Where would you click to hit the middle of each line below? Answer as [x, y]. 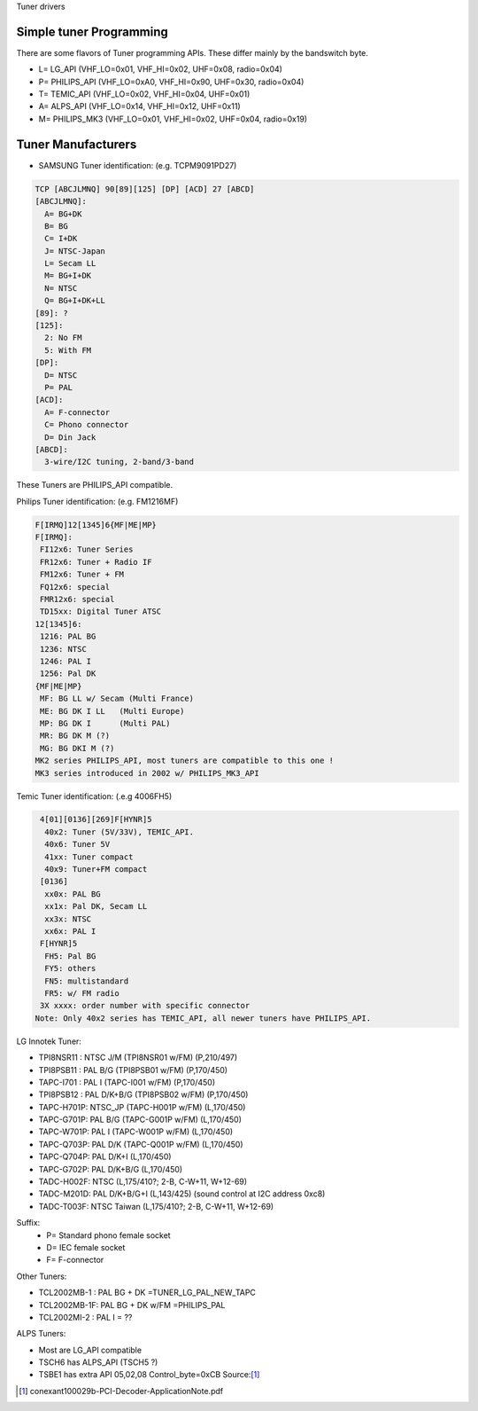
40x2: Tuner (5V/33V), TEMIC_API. [119, 832]
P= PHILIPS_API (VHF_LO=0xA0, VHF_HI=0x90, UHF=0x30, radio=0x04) [171, 82]
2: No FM [63, 338]
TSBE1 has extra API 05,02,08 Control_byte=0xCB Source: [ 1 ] [149, 1375]
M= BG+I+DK [68, 276]
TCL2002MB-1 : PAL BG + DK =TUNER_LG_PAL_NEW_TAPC [147, 1293]
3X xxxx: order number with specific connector [145, 1006]
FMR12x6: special [77, 600]
